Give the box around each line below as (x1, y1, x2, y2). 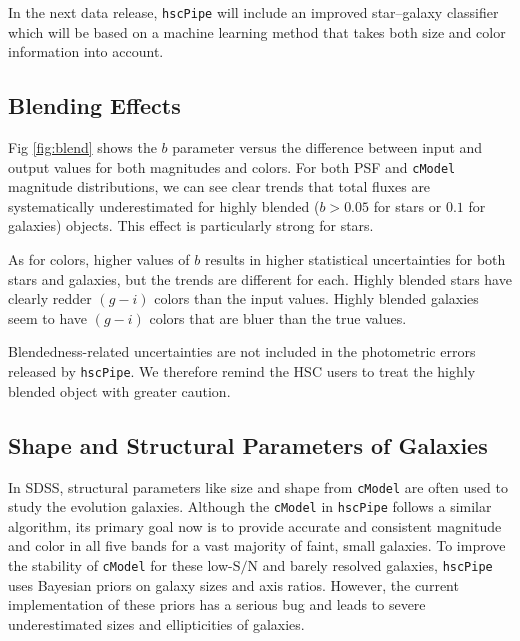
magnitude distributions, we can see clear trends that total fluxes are (8, 176, 431, 197)
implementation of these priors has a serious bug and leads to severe (8, 594, 426, 615)
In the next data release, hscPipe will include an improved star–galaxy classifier (8, 2, 499, 22)
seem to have (8, 307, 87, 328)
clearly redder (8, 288, 92, 309)
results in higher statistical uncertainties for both (204, 249, 506, 270)
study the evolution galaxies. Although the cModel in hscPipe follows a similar (8, 496, 492, 517)
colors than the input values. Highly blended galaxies (154, 288, 479, 309)
